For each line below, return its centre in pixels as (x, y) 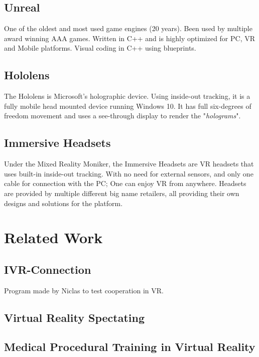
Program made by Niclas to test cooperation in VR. (84, 290)
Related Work (53, 237)
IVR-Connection (48, 269)
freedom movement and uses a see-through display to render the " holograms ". (122, 116)
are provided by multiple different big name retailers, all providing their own (122, 193)
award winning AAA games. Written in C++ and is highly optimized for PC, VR (130, 38)
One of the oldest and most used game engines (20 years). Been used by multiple (128, 28)
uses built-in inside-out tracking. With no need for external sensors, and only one (129, 173)
